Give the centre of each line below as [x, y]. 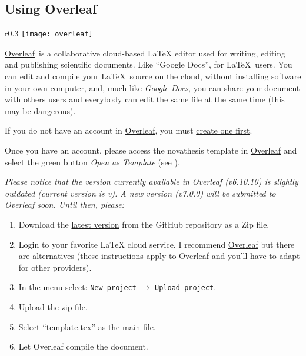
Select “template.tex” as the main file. [87, 326]
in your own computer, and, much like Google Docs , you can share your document [152, 87]
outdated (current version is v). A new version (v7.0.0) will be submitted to [140, 193]
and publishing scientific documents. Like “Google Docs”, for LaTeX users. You [149, 64]
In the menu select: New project [77, 287]
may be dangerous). [40, 110]
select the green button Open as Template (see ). [92, 162]
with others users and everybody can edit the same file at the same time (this [145, 99]
